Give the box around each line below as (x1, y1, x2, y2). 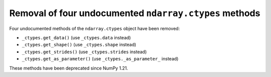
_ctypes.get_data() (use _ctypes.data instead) (22, 34, 131, 40)
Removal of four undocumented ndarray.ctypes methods (9, 8, 260, 19)
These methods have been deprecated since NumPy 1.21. (9, 65, 128, 71)
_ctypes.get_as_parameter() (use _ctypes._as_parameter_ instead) (22, 56, 179, 62)
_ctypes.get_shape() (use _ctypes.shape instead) (22, 42, 137, 48)
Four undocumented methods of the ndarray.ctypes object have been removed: (9, 25, 180, 31)
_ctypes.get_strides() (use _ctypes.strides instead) (22, 48, 147, 55)
